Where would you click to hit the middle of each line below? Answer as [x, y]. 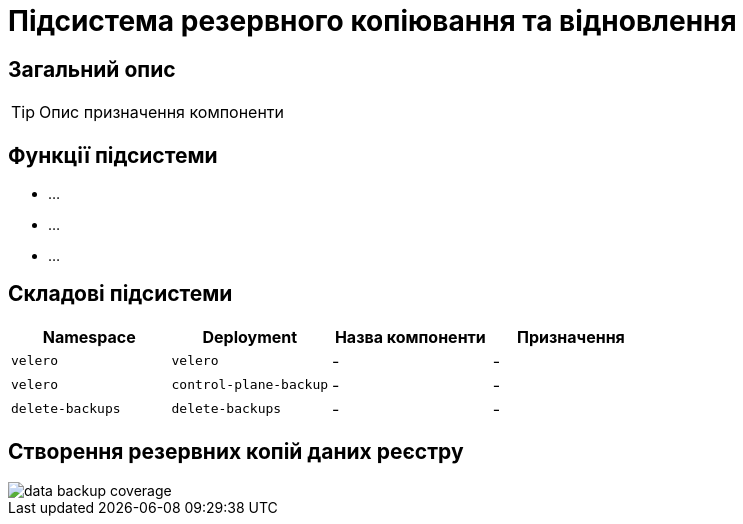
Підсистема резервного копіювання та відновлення [372, 21]
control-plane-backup [250, 385]
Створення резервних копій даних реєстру [236, 452]
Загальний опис [92, 69]
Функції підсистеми [113, 155]
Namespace [89, 336]
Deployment [250, 336]
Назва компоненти [410, 336]
